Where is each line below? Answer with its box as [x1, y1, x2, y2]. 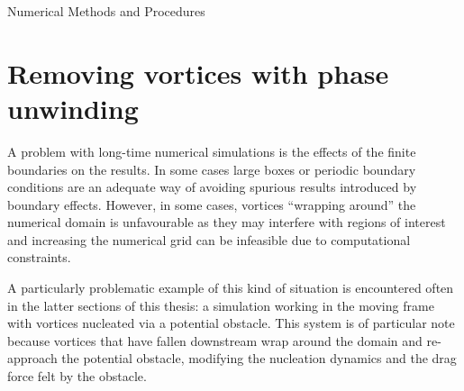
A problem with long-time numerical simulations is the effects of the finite [7, 141, 416, 160]
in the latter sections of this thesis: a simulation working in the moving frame [7, 296, 434, 314]
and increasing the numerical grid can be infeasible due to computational [7, 230, 411, 249]
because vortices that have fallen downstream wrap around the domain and [7, 331, 423, 350]
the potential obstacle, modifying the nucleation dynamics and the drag [61, 349, 457, 368]
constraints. [7, 248, 71, 267]
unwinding [7, 89, 139, 126]
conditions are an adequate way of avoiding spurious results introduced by [7, 177, 417, 196]
